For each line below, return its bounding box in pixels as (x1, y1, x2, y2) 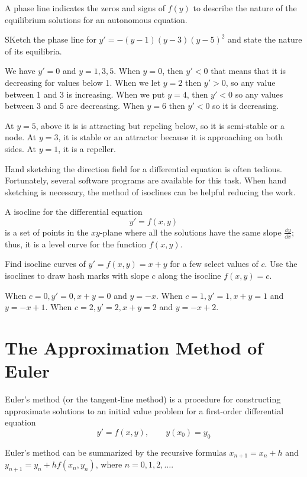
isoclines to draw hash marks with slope (5, 269, 149, 281)
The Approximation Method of (5, 335, 263, 359)
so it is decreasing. (212, 99, 279, 112)
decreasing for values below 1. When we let (5, 76, 161, 88)
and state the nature (228, 33, 302, 46)
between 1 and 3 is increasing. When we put (5, 88, 165, 100)
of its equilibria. (5, 44, 62, 57)
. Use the (264, 257, 298, 270)
